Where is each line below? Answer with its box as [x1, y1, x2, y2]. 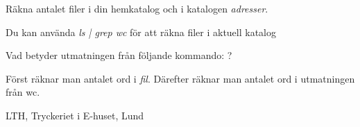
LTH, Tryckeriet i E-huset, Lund [6, 108, 144, 122]
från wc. [6, 85, 40, 99]
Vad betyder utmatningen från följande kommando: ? [6, 48, 232, 62]
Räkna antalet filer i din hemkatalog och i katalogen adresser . [6, 1, 268, 15]
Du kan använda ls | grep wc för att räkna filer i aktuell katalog [6, 24, 277, 39]
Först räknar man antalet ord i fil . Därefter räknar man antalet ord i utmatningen [6, 71, 355, 85]
